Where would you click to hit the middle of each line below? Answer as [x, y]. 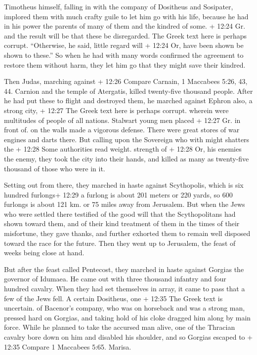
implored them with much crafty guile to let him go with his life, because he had [126, 16]
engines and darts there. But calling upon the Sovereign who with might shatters [127, 139]
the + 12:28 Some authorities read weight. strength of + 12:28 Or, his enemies [123, 149]
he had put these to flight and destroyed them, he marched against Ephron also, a [128, 100]
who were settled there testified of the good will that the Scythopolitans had [120, 214]
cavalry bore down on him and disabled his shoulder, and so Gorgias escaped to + [128, 337]
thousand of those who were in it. [55, 168]
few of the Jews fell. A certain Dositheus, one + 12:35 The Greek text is [113, 298]
